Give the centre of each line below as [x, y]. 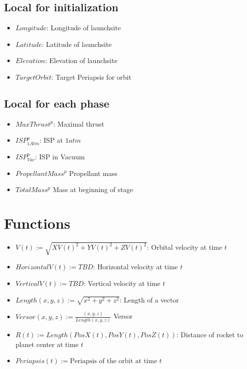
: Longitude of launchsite [83, 28]
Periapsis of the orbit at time [114, 361]
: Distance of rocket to [210, 334]
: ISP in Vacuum [60, 156]
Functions [37, 223]
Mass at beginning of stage [93, 189]
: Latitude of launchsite [77, 44]
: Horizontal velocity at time [135, 267]
